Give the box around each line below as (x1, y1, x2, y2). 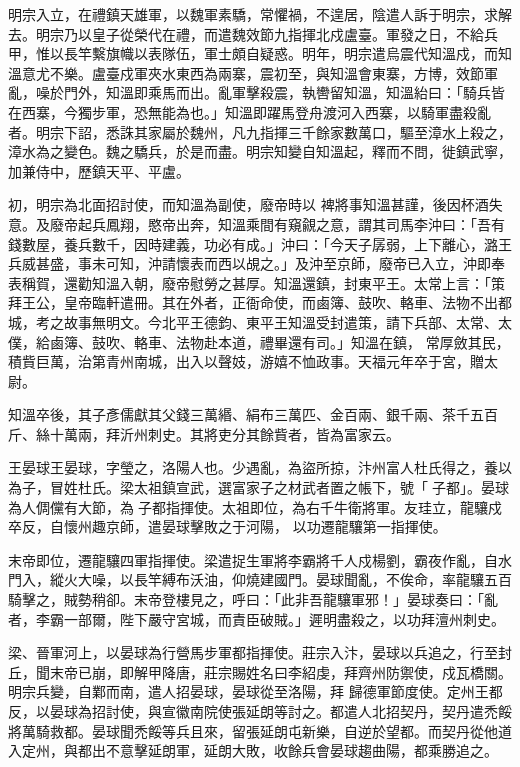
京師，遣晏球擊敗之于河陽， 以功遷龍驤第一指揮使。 (105, 516, 447, 537)
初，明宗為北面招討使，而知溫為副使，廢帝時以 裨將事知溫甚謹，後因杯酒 (8, 194, 489, 215)
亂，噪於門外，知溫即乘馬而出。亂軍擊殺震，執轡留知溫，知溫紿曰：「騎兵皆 (8, 82, 505, 103)
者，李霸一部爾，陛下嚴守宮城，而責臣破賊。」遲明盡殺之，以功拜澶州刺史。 (8, 608, 505, 629)
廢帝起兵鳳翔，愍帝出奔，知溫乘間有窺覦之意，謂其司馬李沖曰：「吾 (49, 213, 491, 234)
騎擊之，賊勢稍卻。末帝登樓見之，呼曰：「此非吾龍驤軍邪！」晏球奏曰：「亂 (8, 589, 498, 610)
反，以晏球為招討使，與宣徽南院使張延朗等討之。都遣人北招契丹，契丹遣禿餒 (8, 701, 512, 721)
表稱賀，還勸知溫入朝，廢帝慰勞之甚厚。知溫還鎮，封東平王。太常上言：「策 (8, 272, 505, 293)
